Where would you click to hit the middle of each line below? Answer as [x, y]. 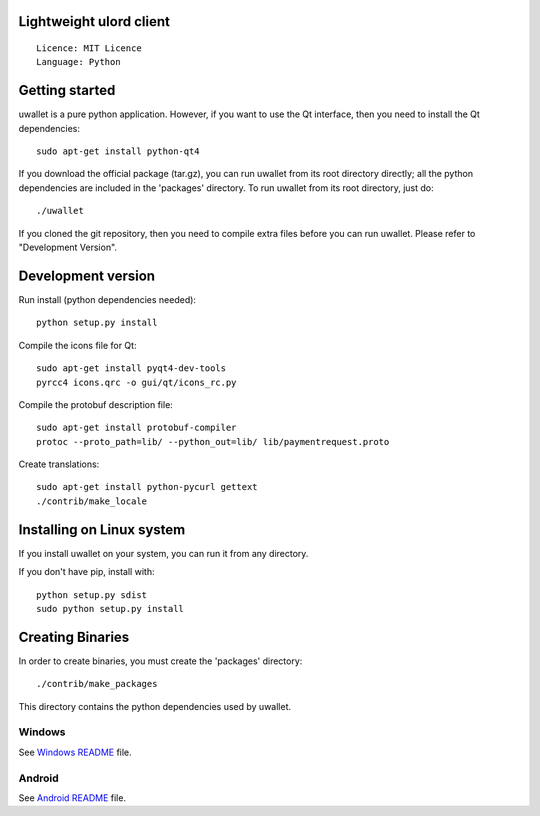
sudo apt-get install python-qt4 [118, 151]
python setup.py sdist [92, 594]
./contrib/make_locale [92, 501]
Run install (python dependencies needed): [107, 299]
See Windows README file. [75, 752]
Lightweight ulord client [94, 21]
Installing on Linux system [102, 529]
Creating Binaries [74, 636]
